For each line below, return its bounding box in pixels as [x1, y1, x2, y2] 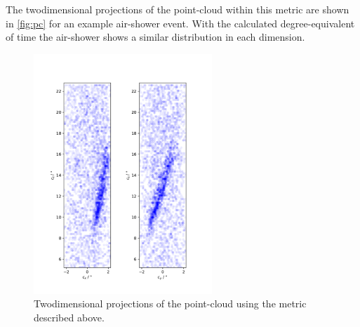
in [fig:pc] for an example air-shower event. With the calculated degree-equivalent [6, 15, 355, 30]
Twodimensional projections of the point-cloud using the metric [34, 296, 307, 311]
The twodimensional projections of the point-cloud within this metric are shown [6, 2, 349, 16]
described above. [34, 309, 105, 324]
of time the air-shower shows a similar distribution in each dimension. [6, 29, 305, 44]
